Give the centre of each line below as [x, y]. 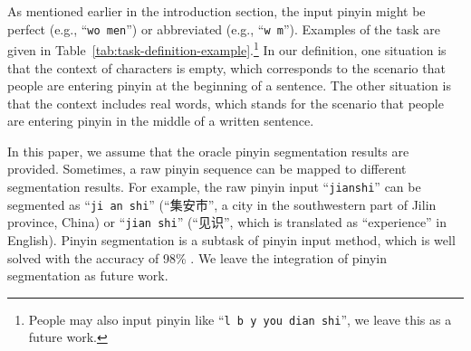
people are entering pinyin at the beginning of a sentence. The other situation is [229, 85]
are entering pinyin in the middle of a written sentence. [161, 121]
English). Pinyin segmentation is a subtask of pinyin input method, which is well [231, 240]
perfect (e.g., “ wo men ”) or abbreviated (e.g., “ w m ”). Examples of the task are [224, 28]
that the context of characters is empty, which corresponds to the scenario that [226, 67]
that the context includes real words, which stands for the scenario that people [226, 103]
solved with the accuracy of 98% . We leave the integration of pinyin [197, 257]
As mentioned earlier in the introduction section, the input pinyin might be [216, 11]
